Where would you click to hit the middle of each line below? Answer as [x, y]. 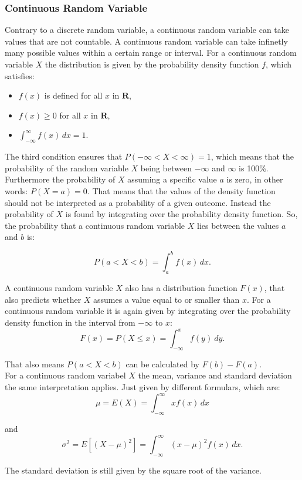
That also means [35, 364]
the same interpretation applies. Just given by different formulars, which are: [142, 387]
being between [166, 168]
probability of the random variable [67, 168]
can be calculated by [162, 364]
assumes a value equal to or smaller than [167, 299]
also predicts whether [43, 299]
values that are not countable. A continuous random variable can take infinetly [146, 41]
